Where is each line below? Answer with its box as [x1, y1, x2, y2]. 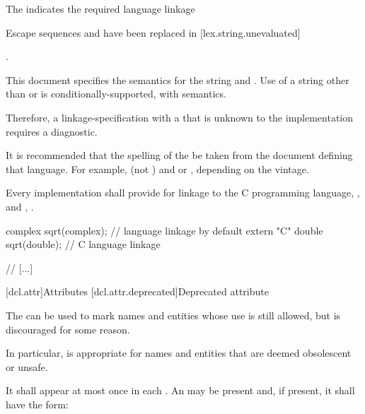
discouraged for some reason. [6, 321, 130, 336]
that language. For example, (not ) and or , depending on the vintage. [6, 161, 309, 176]
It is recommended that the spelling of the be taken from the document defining [6, 148, 353, 162]
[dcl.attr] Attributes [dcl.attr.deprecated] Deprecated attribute [6, 284, 269, 299]
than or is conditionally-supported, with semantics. [6, 86, 226, 101]
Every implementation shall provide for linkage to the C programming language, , [6, 185, 360, 200]
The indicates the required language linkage [6, 1, 195, 16]
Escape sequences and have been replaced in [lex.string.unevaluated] [6, 25, 301, 40]
